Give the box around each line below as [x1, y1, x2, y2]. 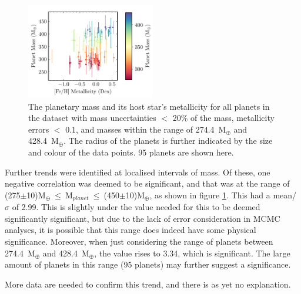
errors [28, 123, 49, 135]
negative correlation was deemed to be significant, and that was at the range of [5, 177, 290, 190]
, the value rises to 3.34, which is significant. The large [94, 246, 290, 259]
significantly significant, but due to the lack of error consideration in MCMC [5, 212, 280, 224]
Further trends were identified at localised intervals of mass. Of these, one [5, 165, 270, 178]
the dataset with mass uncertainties [28, 111, 156, 124]
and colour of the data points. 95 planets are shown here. [28, 146, 234, 158]
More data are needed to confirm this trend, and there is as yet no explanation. [5, 278, 291, 290]
